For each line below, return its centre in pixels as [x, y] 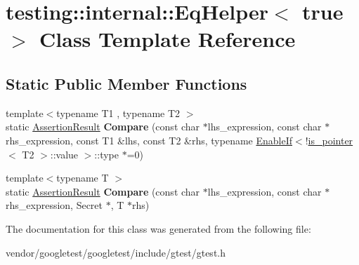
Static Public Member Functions [126, 83]
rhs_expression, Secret [54, 205]
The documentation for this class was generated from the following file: [158, 228]
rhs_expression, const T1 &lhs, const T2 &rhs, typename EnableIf [149, 140]
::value [64, 154]
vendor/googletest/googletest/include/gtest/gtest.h [116, 252]
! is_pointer [329, 140]
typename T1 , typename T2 [118, 113]
